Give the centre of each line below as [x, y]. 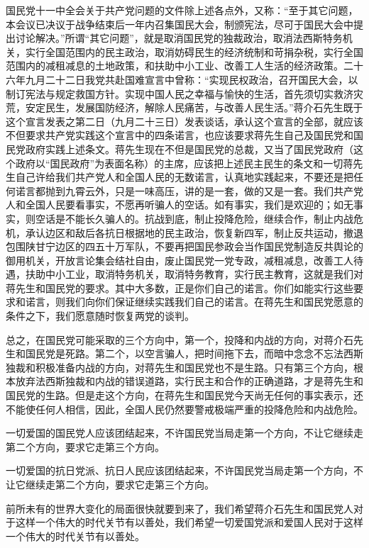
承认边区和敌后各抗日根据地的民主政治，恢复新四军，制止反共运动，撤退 [194, 232]
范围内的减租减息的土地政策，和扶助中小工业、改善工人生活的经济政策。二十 [184, 66]
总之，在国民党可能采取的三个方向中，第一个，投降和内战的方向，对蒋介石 [180, 339]
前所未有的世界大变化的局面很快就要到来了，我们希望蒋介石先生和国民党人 [180, 508]
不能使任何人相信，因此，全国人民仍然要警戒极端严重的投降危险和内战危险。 [184, 409]
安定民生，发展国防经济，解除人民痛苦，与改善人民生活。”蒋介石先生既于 [194, 107]
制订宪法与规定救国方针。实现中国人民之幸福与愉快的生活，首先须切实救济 [180, 93]
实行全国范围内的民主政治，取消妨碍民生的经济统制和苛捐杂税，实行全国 [194, 51]
